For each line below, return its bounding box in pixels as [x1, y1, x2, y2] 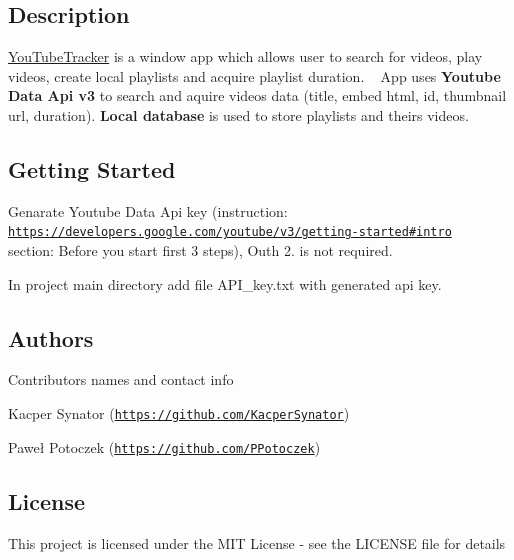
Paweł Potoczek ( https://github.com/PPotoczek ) [8, 436, 321, 457]
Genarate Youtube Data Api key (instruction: [8, 200, 288, 221]
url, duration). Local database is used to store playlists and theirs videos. [8, 104, 469, 125]
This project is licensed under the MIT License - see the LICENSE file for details [8, 532, 506, 553]
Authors [8, 322, 94, 353]
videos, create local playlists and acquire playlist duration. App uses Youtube [8, 65, 501, 86]
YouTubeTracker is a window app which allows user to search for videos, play [8, 46, 483, 67]
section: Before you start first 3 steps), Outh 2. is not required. [8, 240, 393, 261]
